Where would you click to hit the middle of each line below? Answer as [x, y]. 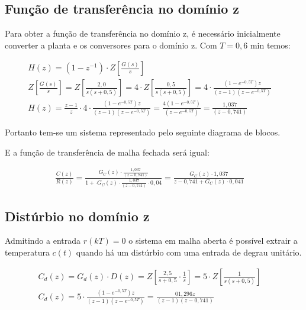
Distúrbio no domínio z [77, 216]
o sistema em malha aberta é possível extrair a [213, 240]
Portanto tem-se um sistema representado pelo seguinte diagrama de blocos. [143, 132]
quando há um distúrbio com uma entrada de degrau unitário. [189, 252]
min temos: [270, 45]
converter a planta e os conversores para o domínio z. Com [111, 45]
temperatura [27, 252]
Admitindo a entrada [43, 240]
